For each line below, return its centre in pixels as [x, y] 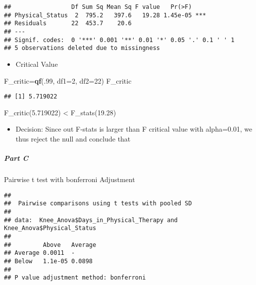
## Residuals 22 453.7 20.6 [68, 24]
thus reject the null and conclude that [73, 138]
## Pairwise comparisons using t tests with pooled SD [98, 204]
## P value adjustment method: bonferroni [75, 278]
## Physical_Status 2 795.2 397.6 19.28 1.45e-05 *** [105, 15]
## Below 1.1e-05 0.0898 [48, 261]
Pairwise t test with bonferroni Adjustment [70, 179]
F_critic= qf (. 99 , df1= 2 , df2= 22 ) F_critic [68, 80]
